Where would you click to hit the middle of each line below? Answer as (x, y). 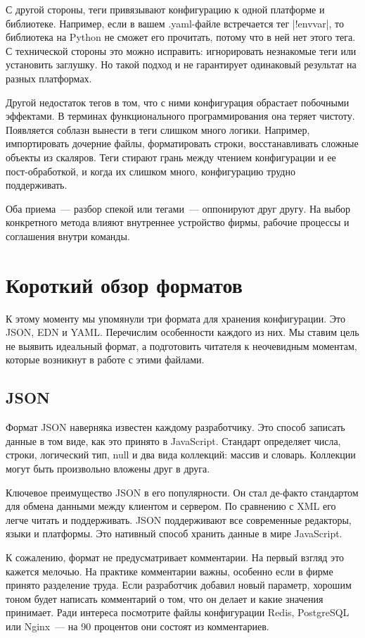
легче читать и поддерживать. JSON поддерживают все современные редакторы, (179, 519)
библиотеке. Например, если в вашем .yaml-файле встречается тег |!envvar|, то (175, 23)
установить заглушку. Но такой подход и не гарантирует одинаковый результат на (181, 64)
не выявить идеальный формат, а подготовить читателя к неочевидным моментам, (181, 345)
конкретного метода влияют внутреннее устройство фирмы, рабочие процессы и (178, 222)
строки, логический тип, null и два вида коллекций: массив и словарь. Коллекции (181, 455)
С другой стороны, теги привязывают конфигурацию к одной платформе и (165, 9)
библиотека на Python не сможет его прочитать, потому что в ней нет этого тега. (181, 37)
